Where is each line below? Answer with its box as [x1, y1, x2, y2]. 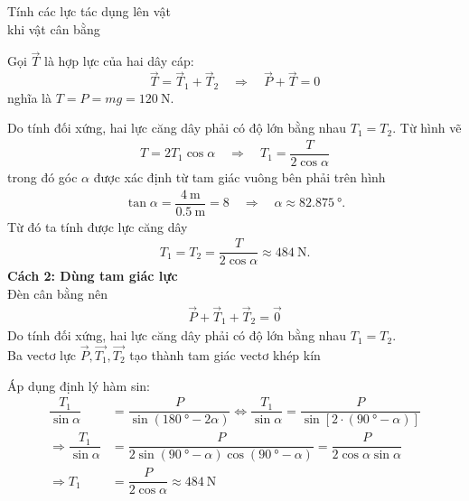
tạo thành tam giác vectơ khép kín [129, 346, 321, 365]
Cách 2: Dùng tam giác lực [7, 266, 178, 285]
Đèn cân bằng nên [7, 283, 108, 302]
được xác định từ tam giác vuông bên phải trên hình [93, 167, 386, 186]
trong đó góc [7, 167, 78, 186]
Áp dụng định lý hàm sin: [7, 376, 151, 394]
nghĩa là [7, 88, 52, 107]
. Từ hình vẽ [392, 118, 462, 137]
